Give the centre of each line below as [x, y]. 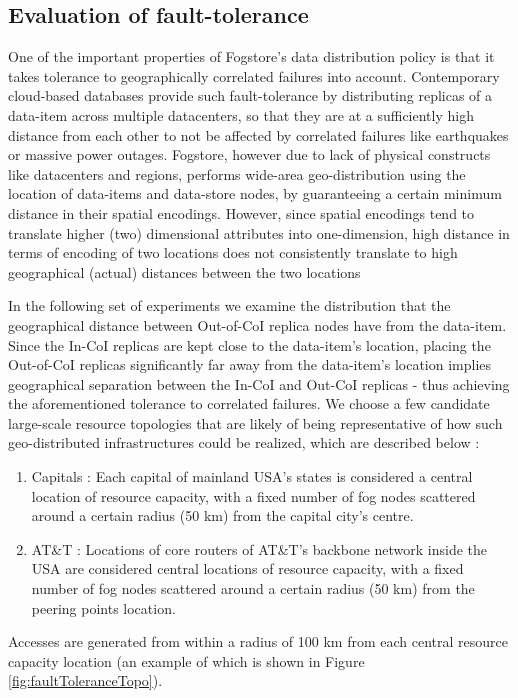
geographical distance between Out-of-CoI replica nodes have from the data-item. [257, 324]
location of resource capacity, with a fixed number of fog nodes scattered [253, 495]
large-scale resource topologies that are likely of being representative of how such [255, 422]
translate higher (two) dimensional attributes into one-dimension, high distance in [259, 232]
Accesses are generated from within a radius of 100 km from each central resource [258, 641]
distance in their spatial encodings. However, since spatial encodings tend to [241, 212]
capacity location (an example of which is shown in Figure [186, 660]
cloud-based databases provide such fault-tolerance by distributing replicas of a [250, 95]
